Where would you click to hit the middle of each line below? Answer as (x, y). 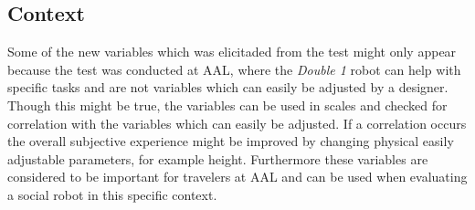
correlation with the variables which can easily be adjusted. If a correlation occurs (237, 123)
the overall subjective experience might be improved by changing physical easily (231, 141)
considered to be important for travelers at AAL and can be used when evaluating (237, 177)
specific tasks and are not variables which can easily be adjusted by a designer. (228, 87)
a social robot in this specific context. (112, 194)
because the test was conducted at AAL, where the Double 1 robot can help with (234, 69)
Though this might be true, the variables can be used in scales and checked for (227, 105)
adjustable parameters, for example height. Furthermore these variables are (218, 158)
